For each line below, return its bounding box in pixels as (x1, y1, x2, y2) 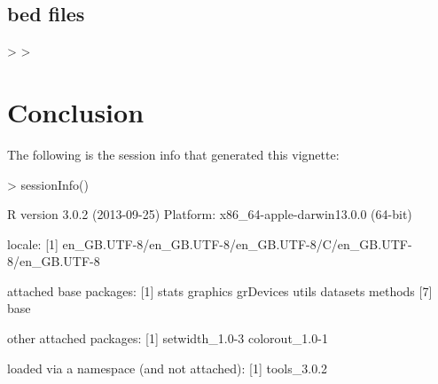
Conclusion (7, 93, 145, 129)
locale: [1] (7, 234, 59, 253)
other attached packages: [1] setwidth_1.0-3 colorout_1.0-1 (7, 329, 328, 348)
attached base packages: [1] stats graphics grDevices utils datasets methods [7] (7, 281, 433, 300)
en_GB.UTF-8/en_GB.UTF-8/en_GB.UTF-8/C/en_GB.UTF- (62, 234, 412, 253)
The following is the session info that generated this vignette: (7, 145, 340, 163)
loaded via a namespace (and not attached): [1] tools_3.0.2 (7, 358, 328, 377)
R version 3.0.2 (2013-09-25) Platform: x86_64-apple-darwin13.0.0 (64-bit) (7, 205, 412, 223)
